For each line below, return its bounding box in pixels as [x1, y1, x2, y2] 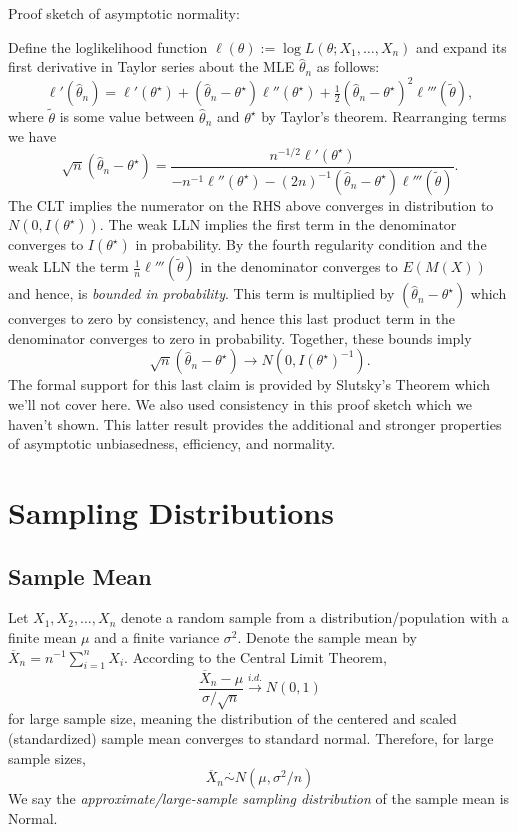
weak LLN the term [8, 256, 129, 277]
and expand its [416, 36, 507, 57]
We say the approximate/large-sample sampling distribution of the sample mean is [8, 788, 510, 809]
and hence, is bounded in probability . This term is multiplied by [8, 283, 395, 304]
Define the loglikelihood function [8, 36, 208, 57]
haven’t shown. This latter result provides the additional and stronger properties [8, 413, 502, 434]
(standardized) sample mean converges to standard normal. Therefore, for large [8, 728, 494, 748]
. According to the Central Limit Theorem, [124, 646, 387, 667]
